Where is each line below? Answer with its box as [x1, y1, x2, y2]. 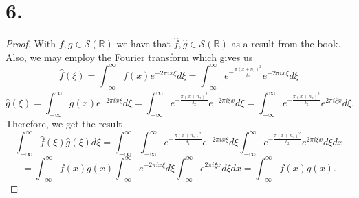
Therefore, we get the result [6, 116, 122, 131]
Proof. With [6, 36, 56, 51]
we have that [116, 36, 171, 51]
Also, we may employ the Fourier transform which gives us [6, 49, 253, 64]
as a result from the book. [231, 36, 341, 51]
